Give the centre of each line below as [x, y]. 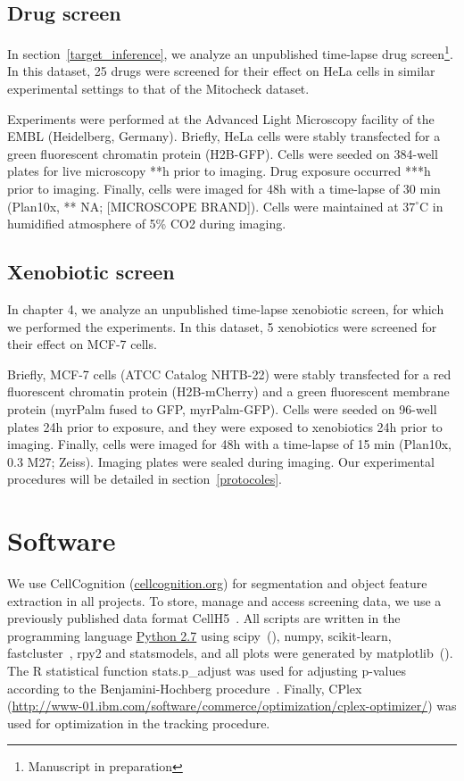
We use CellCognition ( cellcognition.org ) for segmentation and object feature [217, 583]
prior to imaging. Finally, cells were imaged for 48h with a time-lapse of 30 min [224, 189]
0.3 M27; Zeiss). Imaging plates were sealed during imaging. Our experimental [221, 461]
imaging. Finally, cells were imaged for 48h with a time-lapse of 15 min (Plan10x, [230, 444]
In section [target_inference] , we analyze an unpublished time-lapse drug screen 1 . [230, 52]
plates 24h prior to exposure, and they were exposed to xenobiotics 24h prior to [225, 426]
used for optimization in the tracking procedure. [139, 723]
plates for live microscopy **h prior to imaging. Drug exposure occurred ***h [219, 171]
